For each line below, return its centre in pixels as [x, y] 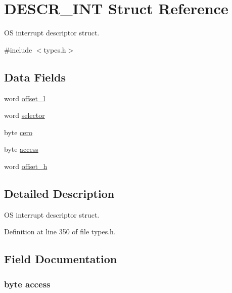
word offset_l [25, 98]
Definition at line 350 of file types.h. [60, 232]
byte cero [18, 132]
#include [18, 49]
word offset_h [26, 166]
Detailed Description [59, 193]
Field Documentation [61, 259]
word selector [25, 115]
